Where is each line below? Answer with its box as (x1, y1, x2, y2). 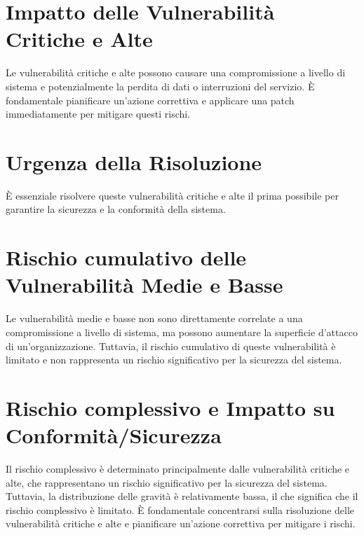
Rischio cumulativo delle (6, 243, 247, 272)
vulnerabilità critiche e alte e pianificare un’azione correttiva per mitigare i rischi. (6, 516, 356, 531)
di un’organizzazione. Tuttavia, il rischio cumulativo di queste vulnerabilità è (6, 338, 336, 353)
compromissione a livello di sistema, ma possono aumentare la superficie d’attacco (6, 324, 358, 339)
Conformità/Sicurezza (6, 421, 222, 450)
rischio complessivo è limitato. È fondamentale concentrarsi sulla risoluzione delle (6, 502, 355, 517)
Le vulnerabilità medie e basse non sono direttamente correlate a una (6, 311, 303, 326)
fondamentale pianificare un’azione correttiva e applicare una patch (6, 92, 295, 107)
